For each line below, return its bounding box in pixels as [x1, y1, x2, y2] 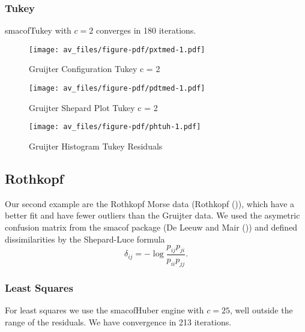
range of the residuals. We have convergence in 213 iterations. [5, 315, 232, 328]
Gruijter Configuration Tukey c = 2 [29, 62, 160, 75]
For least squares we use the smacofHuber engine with [5, 303, 204, 316]
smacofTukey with [5, 24, 71, 37]
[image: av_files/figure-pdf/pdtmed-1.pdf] [29, 84, 205, 93]
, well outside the [229, 303, 293, 316]
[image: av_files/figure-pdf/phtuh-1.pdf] [29, 122, 201, 131]
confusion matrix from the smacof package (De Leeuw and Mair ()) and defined [5, 220, 298, 233]
